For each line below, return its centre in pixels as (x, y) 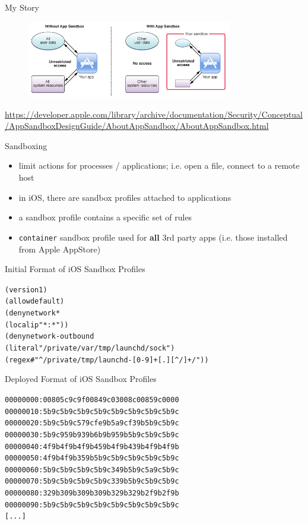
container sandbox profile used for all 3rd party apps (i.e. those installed (153, 237)
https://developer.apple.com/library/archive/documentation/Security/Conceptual (154, 114)
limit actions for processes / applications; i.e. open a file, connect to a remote (159, 165)
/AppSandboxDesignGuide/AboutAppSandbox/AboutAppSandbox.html (137, 126)
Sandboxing (26, 145)
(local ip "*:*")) (37, 325)
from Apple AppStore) (60, 249)
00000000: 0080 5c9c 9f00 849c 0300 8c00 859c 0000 (92, 400)
